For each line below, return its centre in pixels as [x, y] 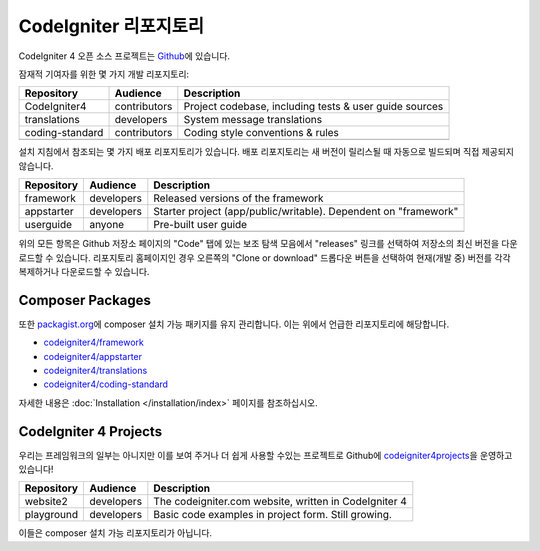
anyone [107, 225]
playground [51, 515]
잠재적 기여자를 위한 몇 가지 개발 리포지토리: [104, 74]
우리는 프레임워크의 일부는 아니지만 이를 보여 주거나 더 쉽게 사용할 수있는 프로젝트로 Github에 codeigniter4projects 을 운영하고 [265, 455]
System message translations [253, 120]
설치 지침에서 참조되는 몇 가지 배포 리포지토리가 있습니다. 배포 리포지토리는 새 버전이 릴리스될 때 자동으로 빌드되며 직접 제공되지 [266, 152]
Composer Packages [85, 300]
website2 [46, 502]
